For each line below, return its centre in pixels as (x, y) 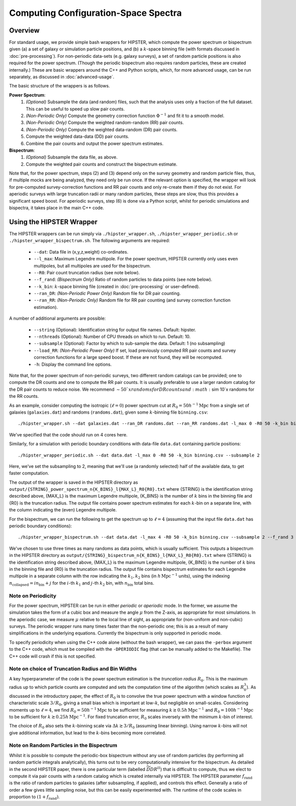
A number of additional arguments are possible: (57, 318)
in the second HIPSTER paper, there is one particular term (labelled (77, 769)
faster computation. (29, 473)
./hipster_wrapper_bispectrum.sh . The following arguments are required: (90, 241)
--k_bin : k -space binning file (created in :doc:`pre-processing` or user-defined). (117, 286)
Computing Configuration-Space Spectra (95, 13)
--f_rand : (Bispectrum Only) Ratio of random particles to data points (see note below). (123, 280)
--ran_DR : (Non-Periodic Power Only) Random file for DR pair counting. (107, 294)
